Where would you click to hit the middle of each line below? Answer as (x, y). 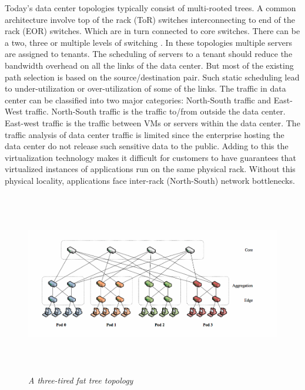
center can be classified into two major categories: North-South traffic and (138, 100)
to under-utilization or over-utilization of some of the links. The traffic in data (145, 88)
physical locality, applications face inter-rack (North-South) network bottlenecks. (150, 180)
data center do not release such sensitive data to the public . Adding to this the (147, 146)
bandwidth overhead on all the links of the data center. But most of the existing (149, 65)
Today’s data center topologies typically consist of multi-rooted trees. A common (150, 8)
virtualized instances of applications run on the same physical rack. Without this (150, 169)
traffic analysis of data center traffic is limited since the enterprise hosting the (145, 134)
